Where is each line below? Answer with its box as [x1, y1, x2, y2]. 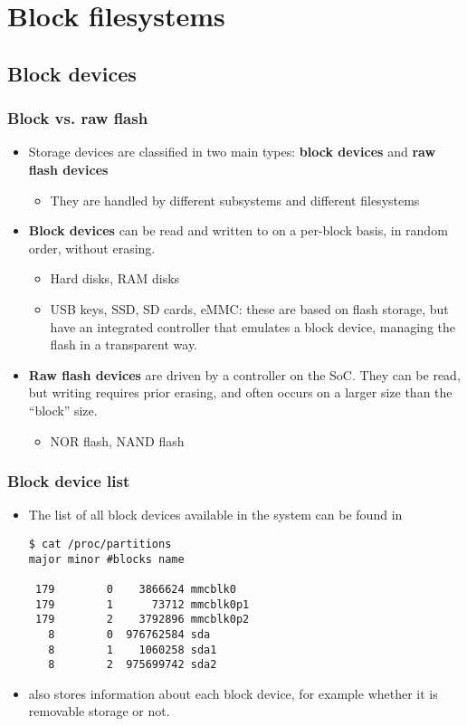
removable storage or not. [28, 702, 170, 721]
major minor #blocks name [28, 552, 185, 566]
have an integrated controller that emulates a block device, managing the [50, 317, 455, 336]
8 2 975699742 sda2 [48, 658, 217, 672]
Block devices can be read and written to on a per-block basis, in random [28, 221, 448, 240]
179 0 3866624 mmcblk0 [34, 582, 236, 596]
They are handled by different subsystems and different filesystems [50, 190, 420, 209]
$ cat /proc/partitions [28, 537, 172, 550]
